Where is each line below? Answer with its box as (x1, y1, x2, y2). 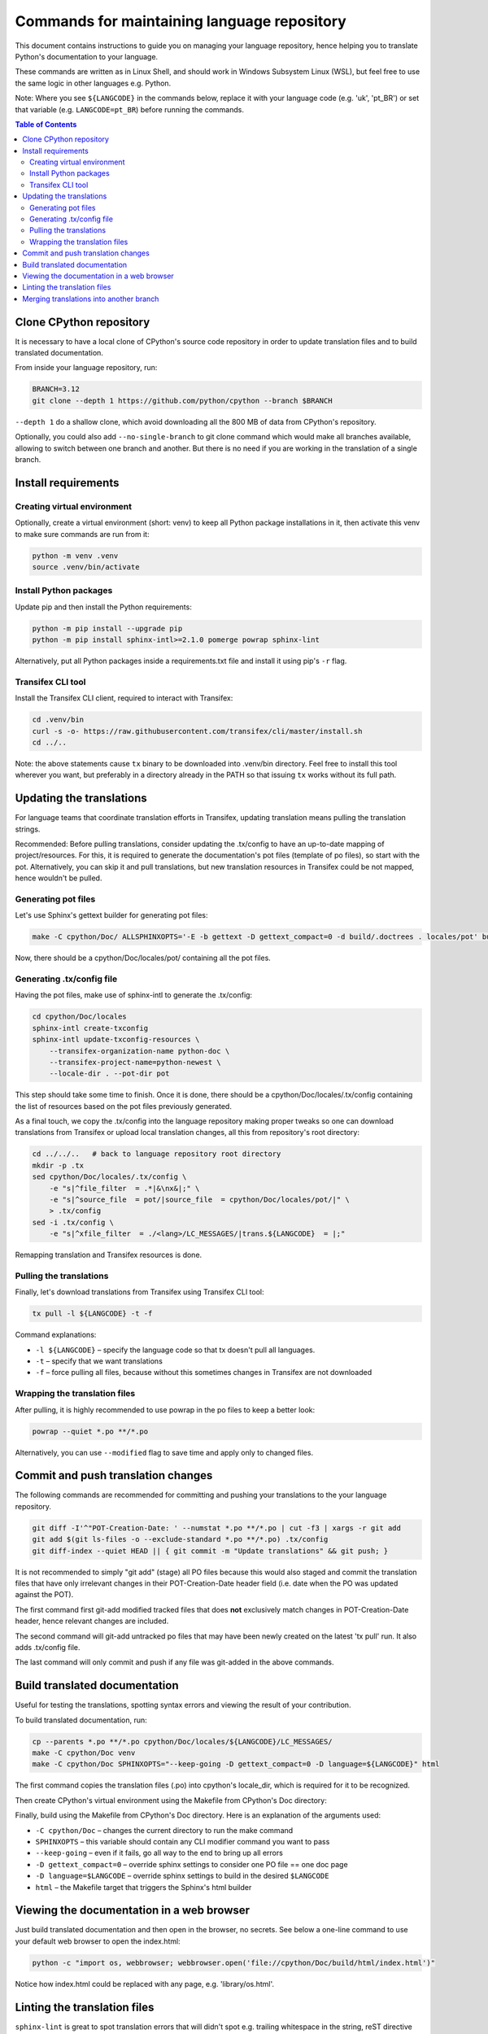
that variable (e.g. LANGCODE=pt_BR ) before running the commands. (15, 104, 244, 114)
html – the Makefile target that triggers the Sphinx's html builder (35, 1882, 252, 1892)
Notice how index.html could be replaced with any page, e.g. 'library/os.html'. (15, 1979, 275, 1988)
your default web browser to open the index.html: (15, 1936, 181, 1946)
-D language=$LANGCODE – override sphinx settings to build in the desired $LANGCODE (35, 1871, 329, 1881)
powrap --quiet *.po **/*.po (32, 1426, 149, 1436)
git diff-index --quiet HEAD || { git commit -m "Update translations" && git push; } (32, 1546, 389, 1556)
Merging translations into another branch (22, 294, 159, 303)
